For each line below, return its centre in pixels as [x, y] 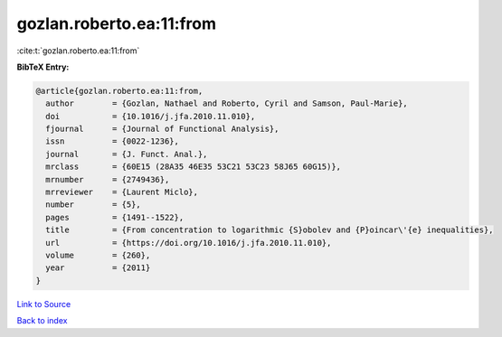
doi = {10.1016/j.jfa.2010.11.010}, [151, 116]
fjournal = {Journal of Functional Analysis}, [162, 129]
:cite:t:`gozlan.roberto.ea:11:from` [78, 51]
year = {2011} [98, 268]
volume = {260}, [98, 255]
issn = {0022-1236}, [113, 141]
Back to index [42, 321]
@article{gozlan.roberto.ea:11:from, [119, 91]
